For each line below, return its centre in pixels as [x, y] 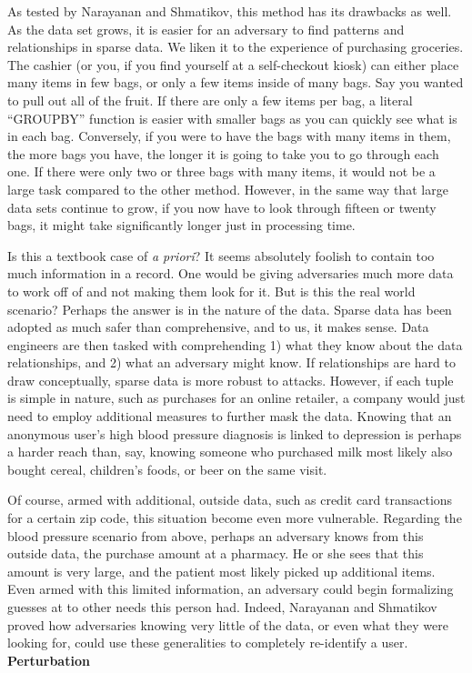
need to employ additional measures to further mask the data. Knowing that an [230, 416]
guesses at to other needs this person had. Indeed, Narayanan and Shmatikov [222, 607]
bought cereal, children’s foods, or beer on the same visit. [167, 469]
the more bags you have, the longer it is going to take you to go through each [223, 153]
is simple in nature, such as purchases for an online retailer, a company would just [236, 398]
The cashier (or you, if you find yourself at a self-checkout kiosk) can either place [233, 64]
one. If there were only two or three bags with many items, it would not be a [221, 171]
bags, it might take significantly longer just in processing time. [181, 225]
